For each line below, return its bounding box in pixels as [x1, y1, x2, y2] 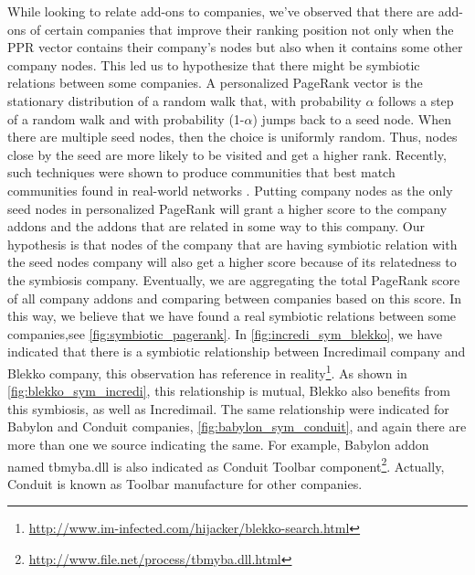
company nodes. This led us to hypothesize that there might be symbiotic [7, 55, 420, 74]
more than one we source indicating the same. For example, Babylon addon [7, 434, 429, 453]
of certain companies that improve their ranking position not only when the [29, 19, 454, 38]
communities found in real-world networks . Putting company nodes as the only [7, 180, 453, 199]
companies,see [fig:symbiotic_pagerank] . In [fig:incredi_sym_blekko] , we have [7, 324, 443, 343]
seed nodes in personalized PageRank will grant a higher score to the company [7, 198, 448, 218]
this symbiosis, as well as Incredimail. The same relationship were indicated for [7, 399, 449, 418]
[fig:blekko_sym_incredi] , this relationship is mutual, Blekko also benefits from [7, 381, 450, 400]
